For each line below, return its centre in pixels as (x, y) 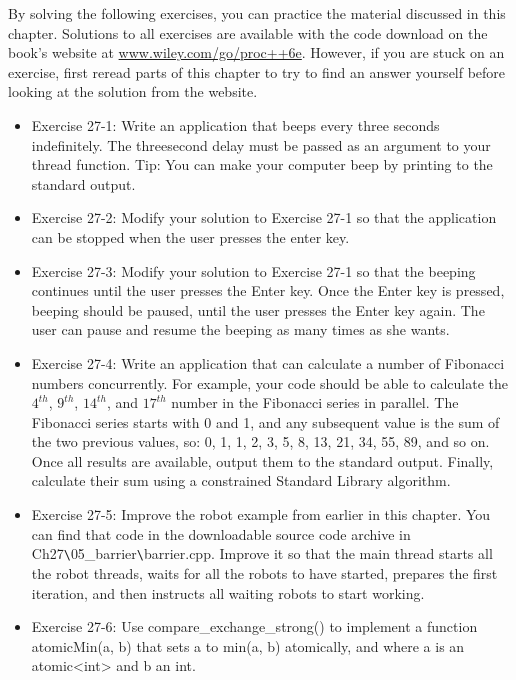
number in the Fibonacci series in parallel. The (315, 402)
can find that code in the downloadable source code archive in (221, 533)
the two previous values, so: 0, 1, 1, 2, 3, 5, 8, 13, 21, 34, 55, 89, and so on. (260, 441)
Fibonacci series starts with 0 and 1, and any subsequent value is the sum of (265, 421)
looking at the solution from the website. (133, 91)
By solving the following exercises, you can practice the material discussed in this (257, 13)
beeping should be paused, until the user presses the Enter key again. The (258, 309)
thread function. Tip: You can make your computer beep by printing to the (262, 164)
